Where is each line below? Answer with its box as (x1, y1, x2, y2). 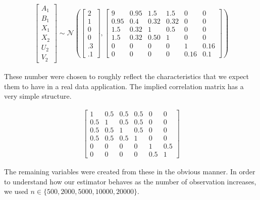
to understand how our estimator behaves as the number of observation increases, (4, 176, 256, 186)
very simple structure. (4, 91, 72, 101)
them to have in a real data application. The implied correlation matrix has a (4, 81, 244, 91)
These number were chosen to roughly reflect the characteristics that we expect (4, 71, 249, 81)
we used (4, 186, 28, 196)
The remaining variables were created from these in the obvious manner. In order (4, 166, 255, 176)
